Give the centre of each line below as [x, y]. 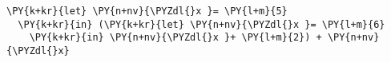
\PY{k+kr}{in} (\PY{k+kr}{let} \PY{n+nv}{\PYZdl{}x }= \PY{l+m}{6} [202, 24]
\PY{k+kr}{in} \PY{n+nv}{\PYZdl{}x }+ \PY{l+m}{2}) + [175, 38]
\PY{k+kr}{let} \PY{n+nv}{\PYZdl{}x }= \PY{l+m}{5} [147, 11]
